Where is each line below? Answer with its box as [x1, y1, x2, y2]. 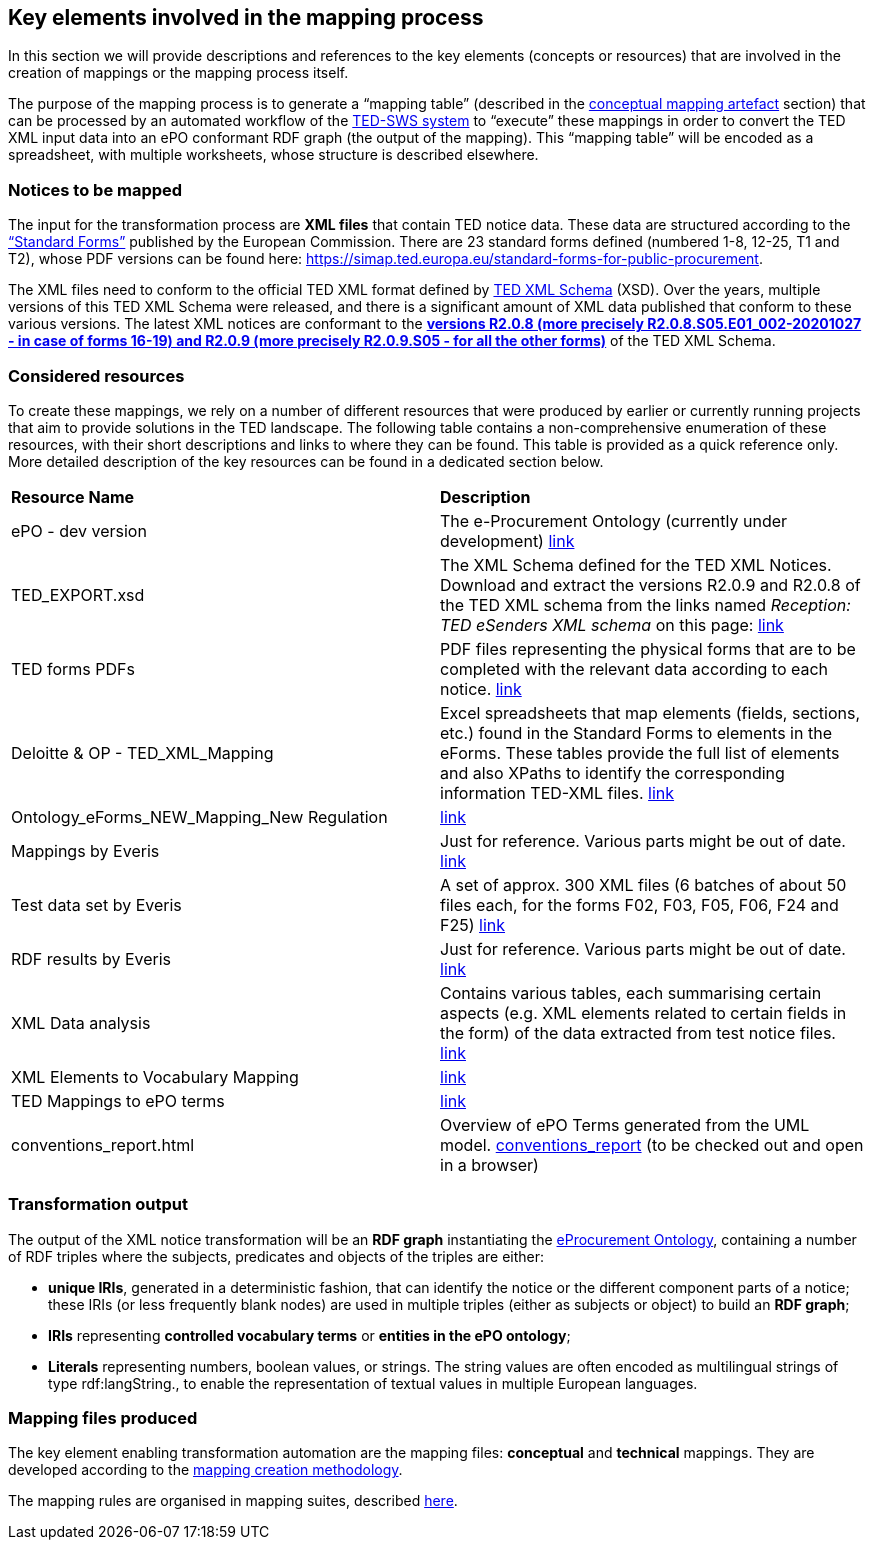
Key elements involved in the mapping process [8, 5, 484, 30]
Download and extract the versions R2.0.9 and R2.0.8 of [440, 574, 861, 595]
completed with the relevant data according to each [440, 658, 829, 679]
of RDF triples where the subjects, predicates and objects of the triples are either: [8, 1247, 545, 1265]
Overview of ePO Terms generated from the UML [440, 1114, 810, 1135]
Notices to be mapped [8, 179, 183, 200]
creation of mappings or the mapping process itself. [8, 64, 349, 82]
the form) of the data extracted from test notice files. [440, 1022, 836, 1043]
